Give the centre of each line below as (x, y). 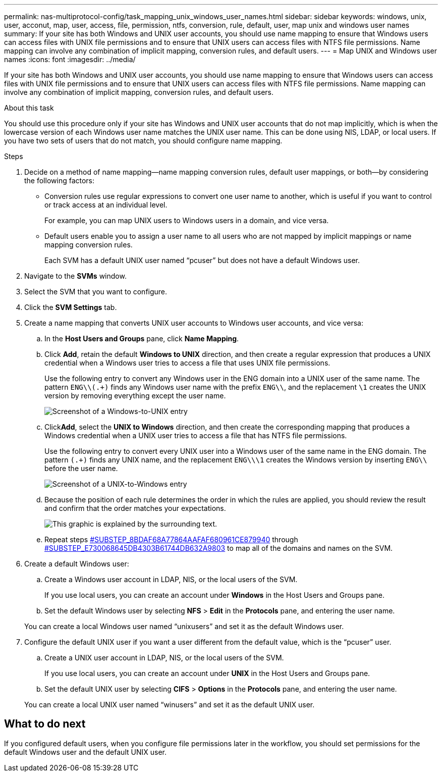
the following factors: (60, 180)
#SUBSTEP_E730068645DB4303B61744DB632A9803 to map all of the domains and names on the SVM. (219, 548)
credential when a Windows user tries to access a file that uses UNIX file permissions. (187, 363)
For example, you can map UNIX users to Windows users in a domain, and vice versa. (187, 220)
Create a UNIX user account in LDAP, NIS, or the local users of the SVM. (164, 658)
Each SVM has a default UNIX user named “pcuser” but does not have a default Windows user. (202, 260)
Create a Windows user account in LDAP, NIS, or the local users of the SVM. (171, 579)
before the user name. (81, 468)
